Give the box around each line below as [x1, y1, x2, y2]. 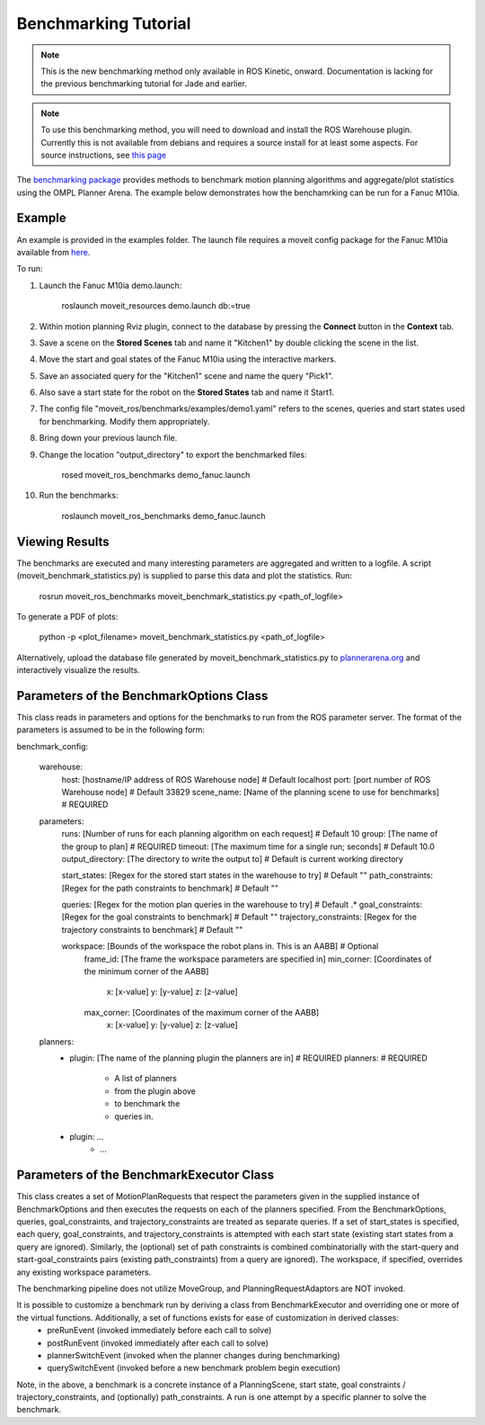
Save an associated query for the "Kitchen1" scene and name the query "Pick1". [39, 370, 334, 381]
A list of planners [114, 1073, 177, 1084]
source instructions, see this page [40, 149, 166, 160]
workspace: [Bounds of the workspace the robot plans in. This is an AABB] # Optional [61, 941, 379, 952]
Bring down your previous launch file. [39, 433, 178, 444]
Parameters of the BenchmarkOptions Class [16, 688, 269, 704]
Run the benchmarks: [39, 490, 119, 501]
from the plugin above [114, 1085, 197, 1097]
